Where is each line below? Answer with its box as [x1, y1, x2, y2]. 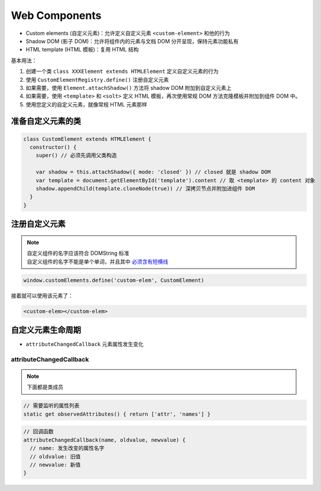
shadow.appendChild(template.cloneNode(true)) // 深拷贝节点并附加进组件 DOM [35, 185, 255, 192]
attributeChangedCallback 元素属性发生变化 [25, 341, 144, 348]
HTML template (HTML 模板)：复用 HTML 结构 [25, 46, 139, 53]
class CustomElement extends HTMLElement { [23, 135, 152, 142]
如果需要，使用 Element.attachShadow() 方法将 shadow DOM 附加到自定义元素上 [25, 84, 232, 91]
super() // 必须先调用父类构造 [35, 152, 118, 159]
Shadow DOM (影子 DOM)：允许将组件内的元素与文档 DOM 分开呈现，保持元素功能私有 [25, 37, 239, 44]
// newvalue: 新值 [30, 461, 81, 468]
